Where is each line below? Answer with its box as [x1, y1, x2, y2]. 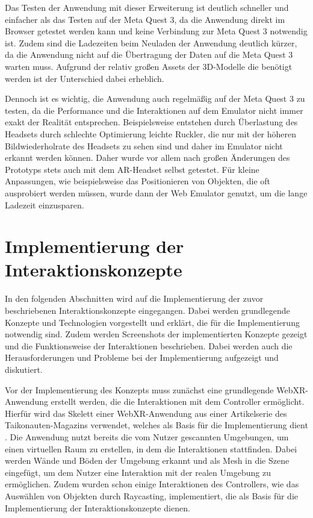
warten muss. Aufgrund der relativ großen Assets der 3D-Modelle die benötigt [5, 60, 293, 72]
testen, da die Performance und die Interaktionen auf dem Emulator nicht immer [5, 104, 303, 116]
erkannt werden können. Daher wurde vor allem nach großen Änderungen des [5, 151, 290, 164]
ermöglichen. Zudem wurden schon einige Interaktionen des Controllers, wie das [5, 478, 299, 490]
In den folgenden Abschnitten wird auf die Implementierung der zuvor [5, 292, 264, 305]
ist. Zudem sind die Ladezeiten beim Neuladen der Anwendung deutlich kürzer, [5, 36, 297, 49]
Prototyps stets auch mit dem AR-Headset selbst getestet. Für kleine [5, 163, 259, 175]
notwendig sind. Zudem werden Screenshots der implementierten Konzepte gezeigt [5, 328, 308, 340]
